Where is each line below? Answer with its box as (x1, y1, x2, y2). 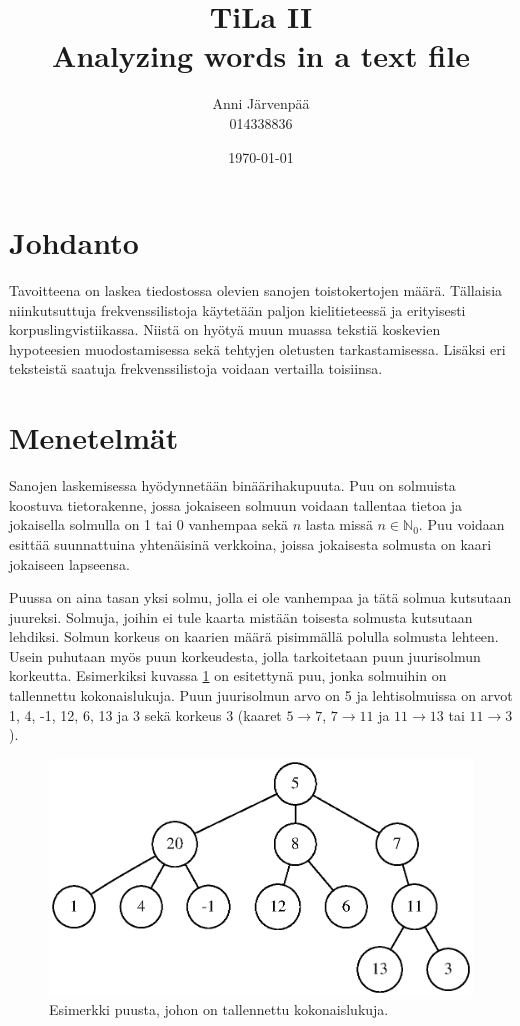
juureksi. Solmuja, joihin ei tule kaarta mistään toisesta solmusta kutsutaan (9, 606, 473, 627)
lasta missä (305, 514, 373, 535)
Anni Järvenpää (212, 93, 310, 114)
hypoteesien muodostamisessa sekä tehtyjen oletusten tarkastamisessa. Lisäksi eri (9, 338, 506, 359)
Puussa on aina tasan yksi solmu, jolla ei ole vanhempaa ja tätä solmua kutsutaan (9, 587, 512, 608)
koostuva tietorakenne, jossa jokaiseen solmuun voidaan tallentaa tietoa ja (9, 494, 463, 515)
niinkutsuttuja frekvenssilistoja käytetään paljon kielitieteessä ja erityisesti (9, 299, 466, 320)
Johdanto (9, 222, 139, 263)
